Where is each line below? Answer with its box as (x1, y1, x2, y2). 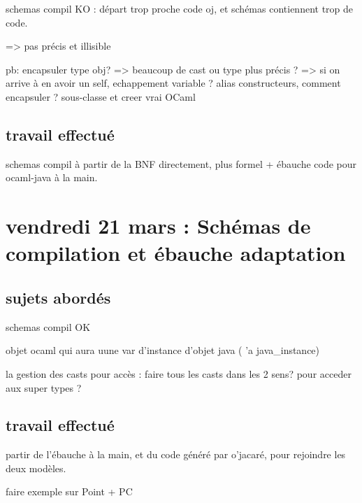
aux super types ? (6, 380, 82, 395)
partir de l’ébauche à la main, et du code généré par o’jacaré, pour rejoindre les (6, 447, 346, 462)
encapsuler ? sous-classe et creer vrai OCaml (6, 89, 196, 104)
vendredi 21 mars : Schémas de (6, 211, 311, 240)
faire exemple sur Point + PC (6, 484, 133, 499)
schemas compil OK (6, 319, 91, 334)
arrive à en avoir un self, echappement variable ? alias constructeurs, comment (6, 76, 341, 90)
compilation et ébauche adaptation (6, 239, 346, 267)
